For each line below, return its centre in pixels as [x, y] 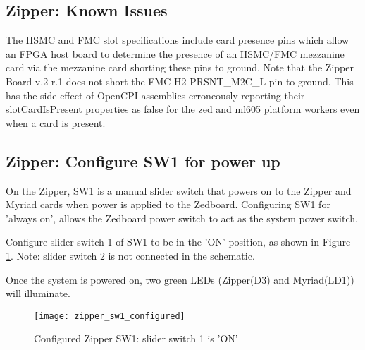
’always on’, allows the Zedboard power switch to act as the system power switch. [182, 218]
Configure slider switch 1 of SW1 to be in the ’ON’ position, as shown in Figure [178, 242]
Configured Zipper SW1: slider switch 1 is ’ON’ [136, 338]
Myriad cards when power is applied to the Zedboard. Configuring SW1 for [168, 204]
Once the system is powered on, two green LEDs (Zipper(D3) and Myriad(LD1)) [180, 279]
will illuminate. [38, 293]
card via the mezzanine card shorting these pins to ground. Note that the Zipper [180, 67]
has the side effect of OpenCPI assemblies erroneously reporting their [155, 95]
